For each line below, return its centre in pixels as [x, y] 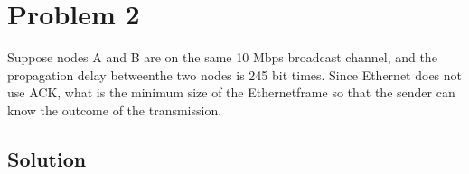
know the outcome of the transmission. [115, 110]
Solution [47, 158]
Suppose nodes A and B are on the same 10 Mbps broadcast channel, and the [222, 57]
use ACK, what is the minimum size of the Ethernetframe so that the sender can [231, 92]
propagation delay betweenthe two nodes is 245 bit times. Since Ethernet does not [235, 74]
